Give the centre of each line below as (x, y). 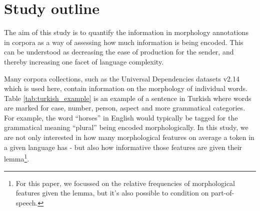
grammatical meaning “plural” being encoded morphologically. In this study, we (126, 127)
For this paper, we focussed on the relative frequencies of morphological (125, 183)
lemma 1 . (17, 158)
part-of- (222, 193)
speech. (27, 202)
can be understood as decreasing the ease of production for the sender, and (119, 52)
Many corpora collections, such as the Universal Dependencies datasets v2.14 (122, 78)
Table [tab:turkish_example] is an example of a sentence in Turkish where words (128, 98)
